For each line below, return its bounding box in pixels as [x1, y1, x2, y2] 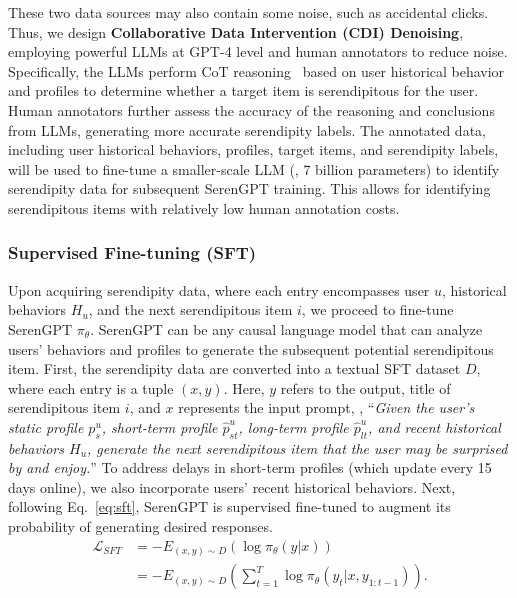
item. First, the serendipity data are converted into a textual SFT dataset [8, 358, 461, 379]
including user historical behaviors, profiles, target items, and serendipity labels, [8, 139, 499, 160]
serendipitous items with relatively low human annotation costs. [8, 197, 400, 218]
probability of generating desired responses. [8, 516, 273, 537]
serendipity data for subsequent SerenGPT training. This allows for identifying [8, 178, 491, 199]
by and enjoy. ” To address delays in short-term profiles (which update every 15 [8, 457, 492, 478]
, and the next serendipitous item [88, 299, 293, 320]
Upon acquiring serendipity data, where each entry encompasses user [8, 279, 430, 300]
